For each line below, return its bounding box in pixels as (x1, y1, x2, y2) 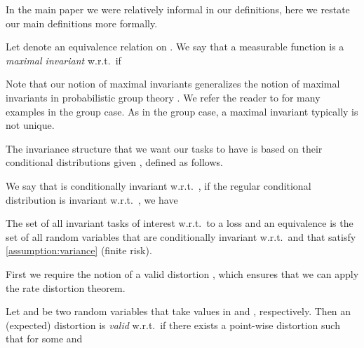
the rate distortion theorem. (6, 280, 126, 295)
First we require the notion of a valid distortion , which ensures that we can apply (6, 266, 359, 281)
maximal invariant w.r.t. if (6, 53, 121, 67)
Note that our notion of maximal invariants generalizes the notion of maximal (6, 76, 340, 91)
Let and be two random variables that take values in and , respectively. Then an (6, 304, 351, 319)
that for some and (6, 331, 83, 346)
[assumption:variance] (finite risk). (6, 243, 152, 258)
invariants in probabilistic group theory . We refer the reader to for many (6, 90, 321, 104)
